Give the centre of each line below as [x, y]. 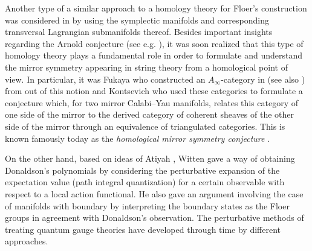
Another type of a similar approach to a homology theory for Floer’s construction [156, 8]
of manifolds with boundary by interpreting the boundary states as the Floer [147, 205]
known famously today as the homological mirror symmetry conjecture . [138, 138]
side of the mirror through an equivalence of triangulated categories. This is [145, 126]
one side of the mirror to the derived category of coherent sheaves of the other [150, 114]
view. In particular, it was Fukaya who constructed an [105, 79]
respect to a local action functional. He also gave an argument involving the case [154, 193]
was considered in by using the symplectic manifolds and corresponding [137, 20]
